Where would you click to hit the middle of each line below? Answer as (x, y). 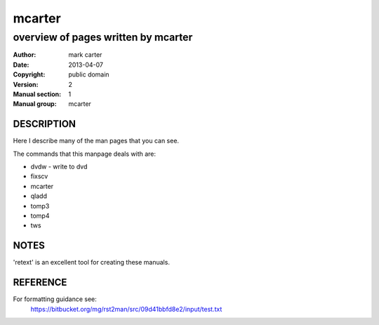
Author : (25, 55)
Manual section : (37, 94)
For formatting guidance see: (55, 299)
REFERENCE (40, 283)
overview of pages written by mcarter (103, 37)
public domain (89, 74)
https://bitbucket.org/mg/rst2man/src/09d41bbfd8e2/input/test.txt (126, 309)
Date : (21, 65)
